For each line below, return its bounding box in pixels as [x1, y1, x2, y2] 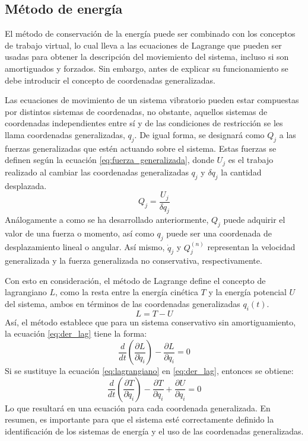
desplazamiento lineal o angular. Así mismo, [5, 241, 165, 253]
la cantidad [221, 165, 262, 178]
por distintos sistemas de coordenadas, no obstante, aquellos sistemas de [5, 105, 268, 117]
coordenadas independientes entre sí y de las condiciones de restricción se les [5, 117, 283, 129]
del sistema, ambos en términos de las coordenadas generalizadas [5, 298, 240, 310]
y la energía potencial [208, 286, 287, 298]
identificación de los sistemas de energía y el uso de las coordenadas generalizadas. [5, 424, 304, 437]
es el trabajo [228, 154, 274, 166]
